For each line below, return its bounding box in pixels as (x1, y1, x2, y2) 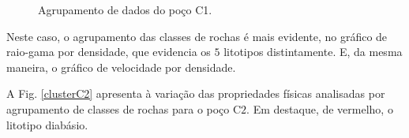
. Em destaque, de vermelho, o (246, 100, 393, 117)
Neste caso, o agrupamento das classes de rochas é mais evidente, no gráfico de (6, 28, 388, 44)
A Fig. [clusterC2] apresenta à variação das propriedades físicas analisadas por (6, 85, 385, 102)
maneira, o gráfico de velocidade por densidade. (6, 58, 236, 75)
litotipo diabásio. (6, 116, 88, 132)
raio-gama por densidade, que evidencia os (6, 43, 211, 60)
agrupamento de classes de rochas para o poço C (6, 100, 242, 117)
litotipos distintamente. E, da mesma (223, 43, 403, 60)
